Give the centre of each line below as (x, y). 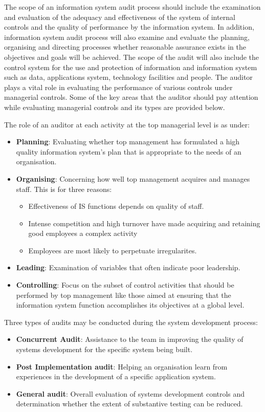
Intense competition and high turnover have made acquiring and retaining (144, 223)
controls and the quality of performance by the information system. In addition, (129, 27)
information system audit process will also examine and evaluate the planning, (127, 37)
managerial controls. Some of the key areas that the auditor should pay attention (131, 97)
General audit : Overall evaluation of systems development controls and (130, 393)
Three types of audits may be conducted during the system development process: (131, 322)
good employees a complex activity (83, 233)
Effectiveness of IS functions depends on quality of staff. (116, 206)
